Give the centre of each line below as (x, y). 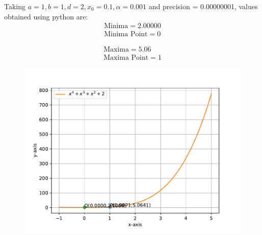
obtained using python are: (46, 16)
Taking (15, 6)
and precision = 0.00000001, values (203, 6)
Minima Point (126, 34)
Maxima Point (126, 58)
